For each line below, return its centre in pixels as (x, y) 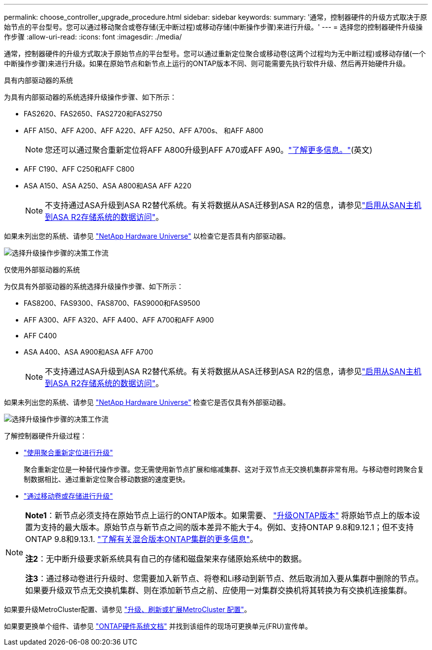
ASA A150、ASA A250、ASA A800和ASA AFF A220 (108, 186)
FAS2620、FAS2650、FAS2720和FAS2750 (93, 114)
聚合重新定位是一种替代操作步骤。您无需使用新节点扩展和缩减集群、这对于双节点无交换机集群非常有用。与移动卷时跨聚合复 (224, 469)
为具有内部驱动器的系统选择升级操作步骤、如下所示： (90, 97)
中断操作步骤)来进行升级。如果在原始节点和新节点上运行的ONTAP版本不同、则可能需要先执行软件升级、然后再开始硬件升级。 (207, 63)
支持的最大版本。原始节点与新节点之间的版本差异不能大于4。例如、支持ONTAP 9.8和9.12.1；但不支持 (227, 527)
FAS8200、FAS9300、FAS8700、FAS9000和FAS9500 (112, 303)
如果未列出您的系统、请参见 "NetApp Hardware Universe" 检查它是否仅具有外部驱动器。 (147, 402)
